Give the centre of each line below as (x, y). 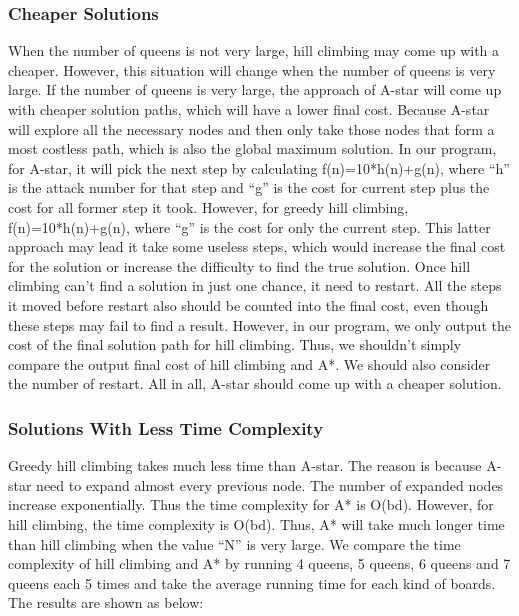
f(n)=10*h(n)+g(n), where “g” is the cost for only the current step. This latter (249, 226)
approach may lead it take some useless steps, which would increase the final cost (257, 246)
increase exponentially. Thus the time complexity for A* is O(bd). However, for (251, 504)
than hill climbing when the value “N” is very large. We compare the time (234, 543)
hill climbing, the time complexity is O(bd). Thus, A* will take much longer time (256, 523)
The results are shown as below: (106, 602)
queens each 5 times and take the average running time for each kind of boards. (252, 582)
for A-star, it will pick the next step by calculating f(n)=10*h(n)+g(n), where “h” (259, 167)
